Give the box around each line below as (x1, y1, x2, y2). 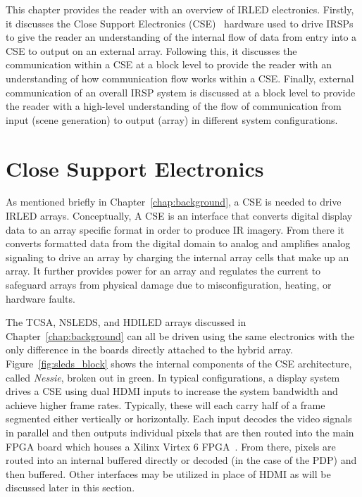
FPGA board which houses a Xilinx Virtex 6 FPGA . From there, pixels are (6, 439, 336, 453)
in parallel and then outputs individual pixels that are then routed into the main (6, 424, 354, 439)
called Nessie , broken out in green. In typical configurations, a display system (6, 370, 340, 384)
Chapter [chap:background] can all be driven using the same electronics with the (6, 328, 355, 343)
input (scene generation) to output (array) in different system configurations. (6, 112, 338, 127)
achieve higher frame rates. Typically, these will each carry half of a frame (6, 397, 325, 412)
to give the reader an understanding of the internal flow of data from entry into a (6, 30, 357, 44)
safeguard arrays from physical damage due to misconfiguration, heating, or (6, 277, 332, 292)
